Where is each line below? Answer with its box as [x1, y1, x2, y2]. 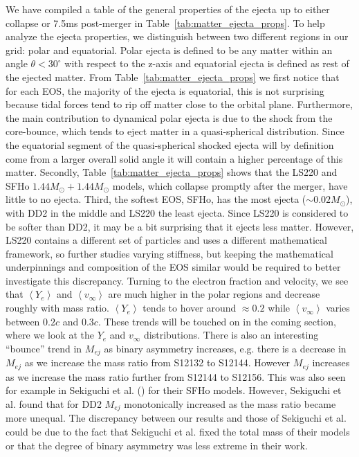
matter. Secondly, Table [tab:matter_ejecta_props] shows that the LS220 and [6, 165, 338, 179]
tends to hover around [142, 301, 237, 315]
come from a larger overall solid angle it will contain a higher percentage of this [6, 151, 343, 165]
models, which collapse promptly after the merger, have [112, 178, 348, 192]
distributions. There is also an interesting [144, 328, 319, 342]
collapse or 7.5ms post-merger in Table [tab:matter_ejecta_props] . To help [6, 15, 325, 30]
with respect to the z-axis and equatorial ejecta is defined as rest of [64, 56, 349, 71]
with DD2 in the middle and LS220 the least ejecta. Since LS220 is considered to [6, 205, 349, 219]
